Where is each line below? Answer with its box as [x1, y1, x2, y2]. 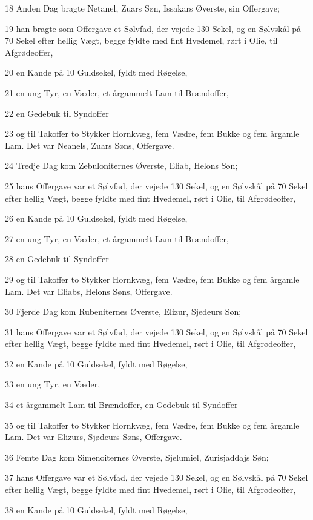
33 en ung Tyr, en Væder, [5, 378, 100, 390]
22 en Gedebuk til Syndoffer [5, 107, 109, 119]
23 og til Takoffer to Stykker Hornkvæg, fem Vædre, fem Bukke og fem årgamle [5, 127, 300, 140]
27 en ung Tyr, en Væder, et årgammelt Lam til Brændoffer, [5, 232, 229, 245]
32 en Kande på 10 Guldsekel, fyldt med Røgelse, [5, 357, 188, 370]
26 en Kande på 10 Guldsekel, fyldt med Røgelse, [5, 212, 188, 225]
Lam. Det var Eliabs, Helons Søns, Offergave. [5, 285, 173, 297]
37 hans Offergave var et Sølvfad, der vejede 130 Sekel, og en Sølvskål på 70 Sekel [5, 471, 308, 484]
